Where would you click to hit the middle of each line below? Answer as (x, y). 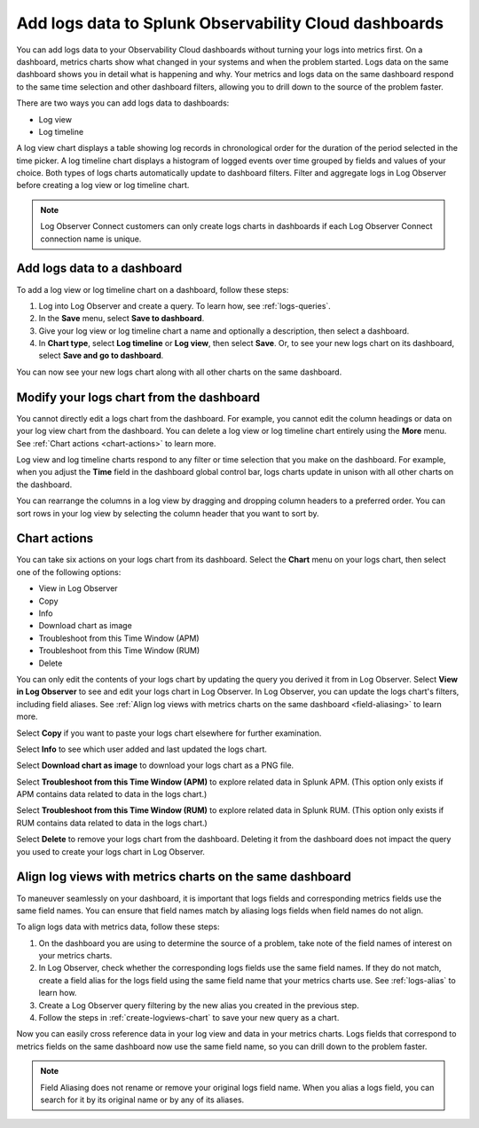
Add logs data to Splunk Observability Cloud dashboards (230, 23)
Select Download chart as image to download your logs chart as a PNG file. (155, 765)
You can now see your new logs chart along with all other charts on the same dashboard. (179, 372)
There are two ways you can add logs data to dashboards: (123, 103)
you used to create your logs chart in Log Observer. (111, 851)
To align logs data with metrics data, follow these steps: (118, 927)
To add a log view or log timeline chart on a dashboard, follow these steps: (153, 289)
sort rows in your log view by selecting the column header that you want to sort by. (168, 513)
